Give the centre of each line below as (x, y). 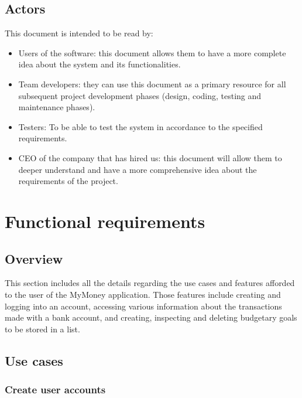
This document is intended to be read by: (79, 33)
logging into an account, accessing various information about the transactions (143, 306)
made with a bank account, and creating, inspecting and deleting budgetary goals (151, 317)
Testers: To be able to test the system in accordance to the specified (140, 126)
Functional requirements (105, 221)
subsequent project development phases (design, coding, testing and (140, 95)
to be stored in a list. (42, 329)
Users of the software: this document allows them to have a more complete (152, 52)
